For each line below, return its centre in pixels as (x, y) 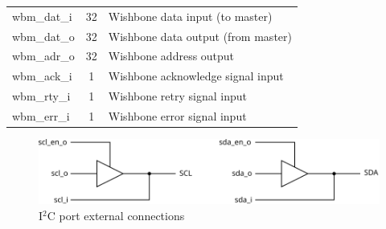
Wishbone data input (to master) (190, 16)
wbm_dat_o (43, 36)
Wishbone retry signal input (177, 96)
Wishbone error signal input (177, 115)
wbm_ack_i (42, 76)
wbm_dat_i (42, 16)
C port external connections (116, 215)
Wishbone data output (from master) (200, 36)
